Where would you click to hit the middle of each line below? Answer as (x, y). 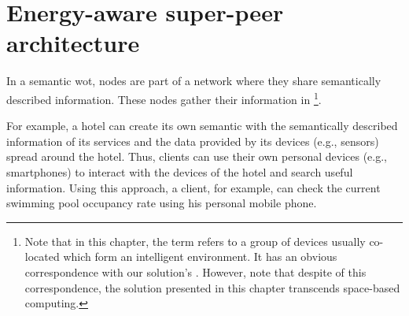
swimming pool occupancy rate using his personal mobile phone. (162, 203)
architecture (73, 43)
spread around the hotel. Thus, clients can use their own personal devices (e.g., (197, 156)
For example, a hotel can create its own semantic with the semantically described (202, 126)
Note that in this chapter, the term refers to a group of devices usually (195, 241)
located (42, 257)
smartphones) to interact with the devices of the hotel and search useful (180, 171)
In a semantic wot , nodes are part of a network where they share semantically (194, 81)
